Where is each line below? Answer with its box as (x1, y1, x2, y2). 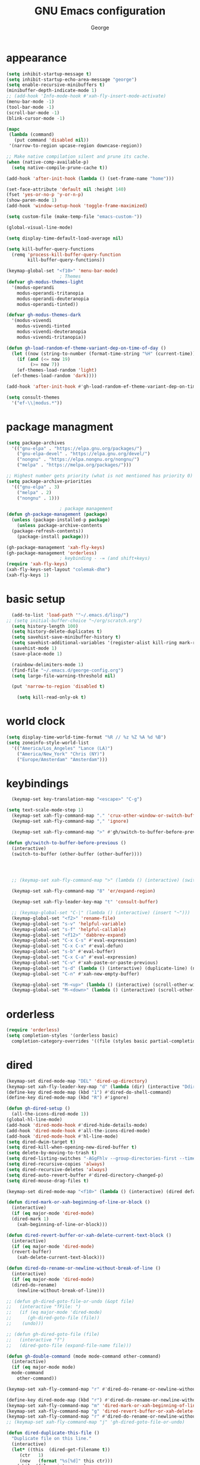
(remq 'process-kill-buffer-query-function (11, 252, 121, 258)
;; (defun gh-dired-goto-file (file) (6, 1331, 100, 1337)
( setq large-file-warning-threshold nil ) (11, 673, 116, 679)
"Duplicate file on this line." (11, 1436, 92, 1442)
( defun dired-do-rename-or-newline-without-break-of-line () (6, 1265, 161, 1271)
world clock (6, 715, 65, 728)
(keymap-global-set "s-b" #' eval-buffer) (11, 949, 116, 955)
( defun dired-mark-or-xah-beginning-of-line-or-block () (6, 1199, 151, 1205)
